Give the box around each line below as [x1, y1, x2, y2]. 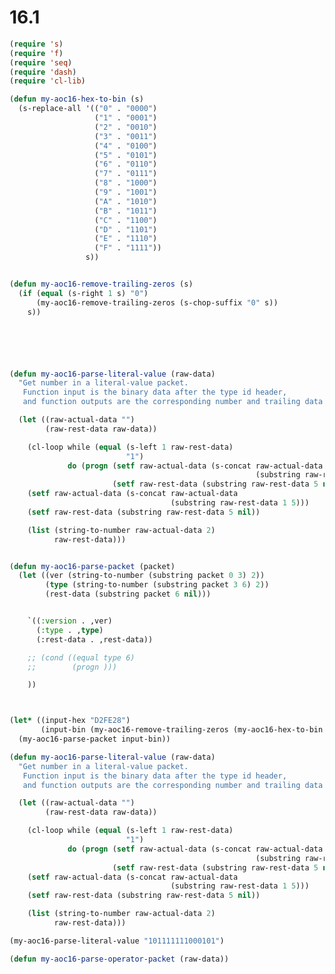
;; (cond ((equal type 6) [27, 652, 136, 663]
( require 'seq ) [9, 57, 73, 68]
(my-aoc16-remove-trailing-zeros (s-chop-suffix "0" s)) [35, 297, 279, 308]
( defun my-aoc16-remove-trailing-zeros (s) [9, 279, 194, 290]
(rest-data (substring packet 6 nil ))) [45, 589, 212, 600]
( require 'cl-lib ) [9, 76, 86, 86]
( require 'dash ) [9, 67, 77, 77]
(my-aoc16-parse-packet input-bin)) [18, 734, 171, 745]
